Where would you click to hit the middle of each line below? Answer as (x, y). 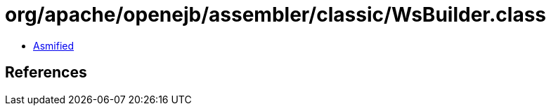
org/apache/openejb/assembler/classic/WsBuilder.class (276, 15)
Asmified (54, 45)
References (46, 73)
